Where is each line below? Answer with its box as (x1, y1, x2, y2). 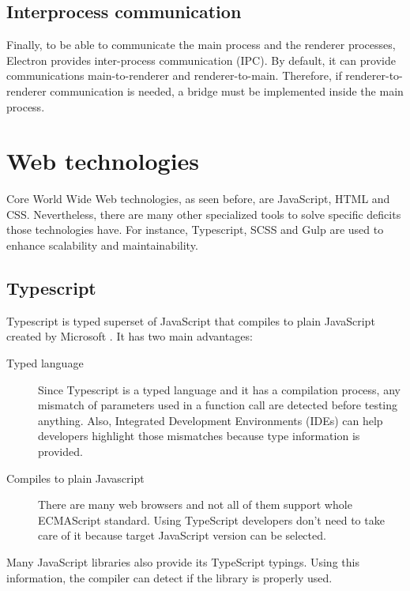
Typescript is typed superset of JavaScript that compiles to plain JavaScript (6, 312, 375, 329)
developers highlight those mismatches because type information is (38, 427, 360, 444)
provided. (38, 443, 83, 460)
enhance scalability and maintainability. (6, 237, 198, 254)
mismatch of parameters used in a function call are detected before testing (38, 397, 398, 413)
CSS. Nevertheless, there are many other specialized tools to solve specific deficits (6, 205, 401, 222)
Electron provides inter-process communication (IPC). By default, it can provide (6, 51, 396, 68)
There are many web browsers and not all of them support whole (38, 496, 352, 513)
